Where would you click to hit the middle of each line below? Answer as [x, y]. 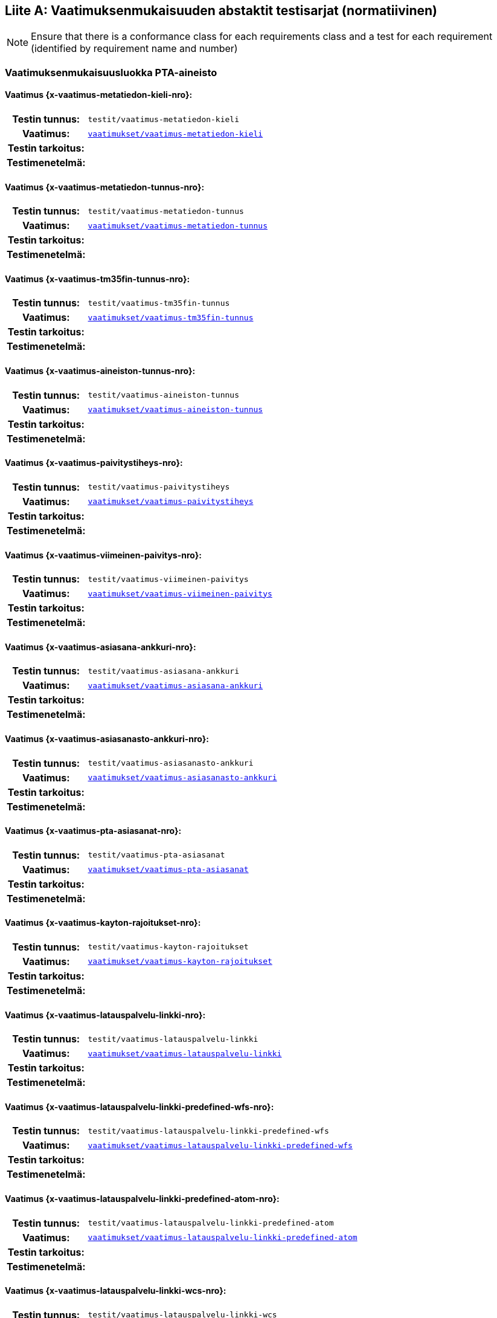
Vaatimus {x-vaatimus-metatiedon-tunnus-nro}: [105, 187]
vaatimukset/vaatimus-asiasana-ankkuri [175, 685]
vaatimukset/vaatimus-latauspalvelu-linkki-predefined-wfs [220, 1145]
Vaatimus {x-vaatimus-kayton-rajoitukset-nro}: [103, 923]
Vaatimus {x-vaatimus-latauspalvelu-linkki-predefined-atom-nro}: [142, 1199]
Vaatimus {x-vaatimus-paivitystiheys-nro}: [94, 463]
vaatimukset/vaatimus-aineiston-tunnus [175, 410]
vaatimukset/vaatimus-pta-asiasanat [168, 870]
